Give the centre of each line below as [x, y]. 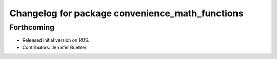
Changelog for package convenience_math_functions [126, 13]
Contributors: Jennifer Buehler [54, 47]
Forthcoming [32, 27]
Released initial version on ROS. [56, 40]
